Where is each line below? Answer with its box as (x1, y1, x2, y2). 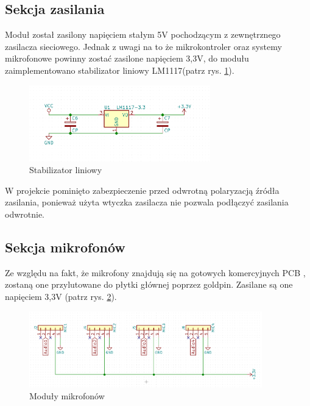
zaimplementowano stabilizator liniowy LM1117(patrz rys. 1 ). (5, 63, 234, 76)
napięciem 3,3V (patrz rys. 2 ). (5, 290, 117, 302)
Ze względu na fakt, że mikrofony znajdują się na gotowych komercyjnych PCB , (5, 266, 306, 279)
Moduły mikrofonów (29, 390, 105, 402)
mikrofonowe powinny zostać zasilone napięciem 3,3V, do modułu (5, 52, 249, 65)
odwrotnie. (5, 207, 45, 220)
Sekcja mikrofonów (5, 237, 125, 256)
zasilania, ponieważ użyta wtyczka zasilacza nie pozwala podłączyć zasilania (5, 196, 289, 208)
